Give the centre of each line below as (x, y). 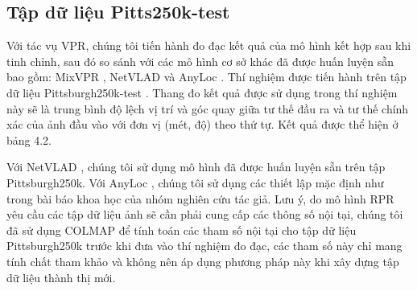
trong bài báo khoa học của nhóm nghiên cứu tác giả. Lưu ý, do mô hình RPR (200, 198)
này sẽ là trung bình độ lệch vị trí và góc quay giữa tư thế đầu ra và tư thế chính (208, 108)
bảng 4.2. (29, 139)
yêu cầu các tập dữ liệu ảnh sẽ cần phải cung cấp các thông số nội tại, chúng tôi (205, 214)
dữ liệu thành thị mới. (61, 277)
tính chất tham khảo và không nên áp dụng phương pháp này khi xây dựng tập (203, 261)
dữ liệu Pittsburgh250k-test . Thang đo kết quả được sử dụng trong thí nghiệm (202, 92)
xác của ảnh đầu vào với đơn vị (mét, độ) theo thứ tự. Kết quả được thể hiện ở (202, 124)
